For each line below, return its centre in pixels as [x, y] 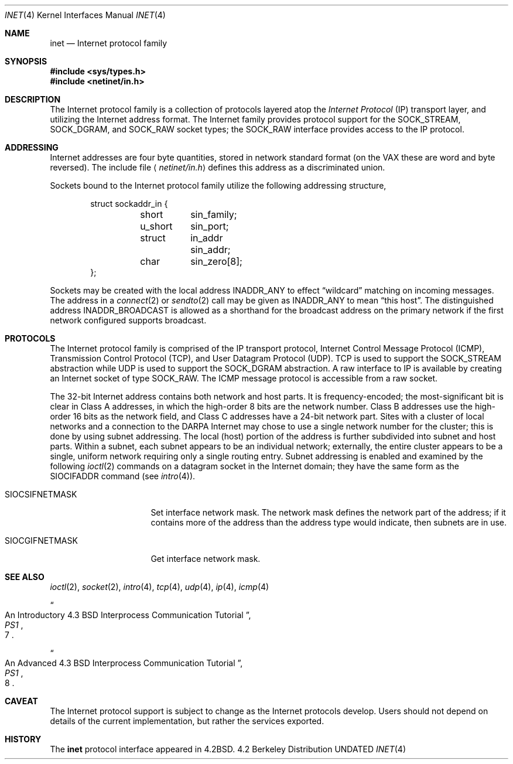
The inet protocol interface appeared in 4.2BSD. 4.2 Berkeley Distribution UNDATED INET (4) [228, 749]
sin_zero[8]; [216, 261]
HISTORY [23, 739]
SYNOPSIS [26, 61]
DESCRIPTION [33, 99]
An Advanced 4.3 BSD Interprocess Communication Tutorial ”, [124, 663]
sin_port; [210, 226]
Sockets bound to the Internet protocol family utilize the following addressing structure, [218, 185]
